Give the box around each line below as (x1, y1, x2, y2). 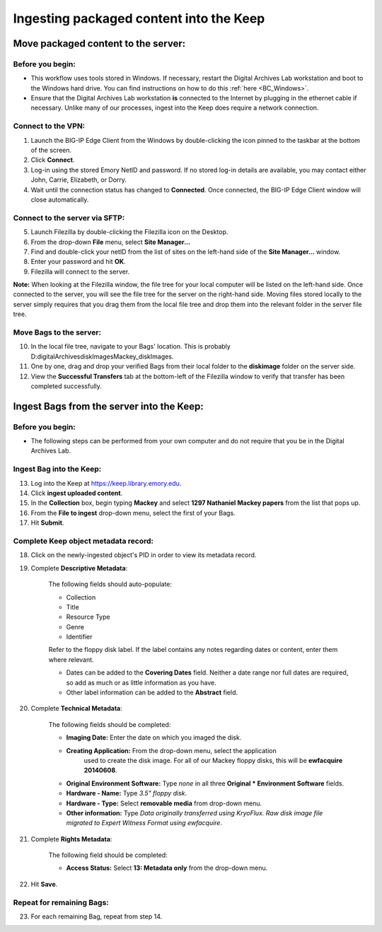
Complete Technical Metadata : (30, 704, 123, 713)
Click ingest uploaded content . (30, 489, 123, 498)
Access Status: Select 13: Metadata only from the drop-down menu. (66, 863, 268, 873)
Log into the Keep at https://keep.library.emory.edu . (30, 479, 182, 487)
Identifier (66, 633, 93, 641)
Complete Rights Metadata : (30, 834, 112, 843)
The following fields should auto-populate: (48, 580, 173, 588)
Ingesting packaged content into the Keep (13, 11, 265, 26)
